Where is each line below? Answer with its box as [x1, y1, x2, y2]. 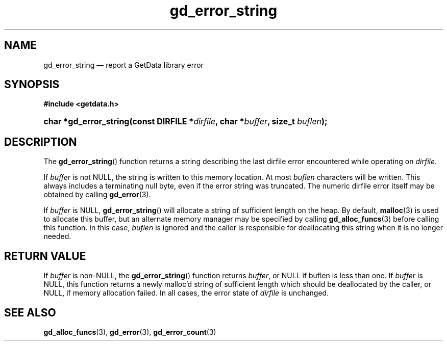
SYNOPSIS [4, 78, 60, 91]
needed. [43, 232, 71, 241]
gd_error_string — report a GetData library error [43, 60, 204, 69]
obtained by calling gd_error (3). [43, 190, 151, 199]
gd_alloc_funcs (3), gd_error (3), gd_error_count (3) [43, 327, 216, 336]
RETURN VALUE [4, 249, 86, 262]
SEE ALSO [4, 306, 56, 319]
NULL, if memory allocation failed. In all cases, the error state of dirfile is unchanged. [43, 288, 329, 298]
